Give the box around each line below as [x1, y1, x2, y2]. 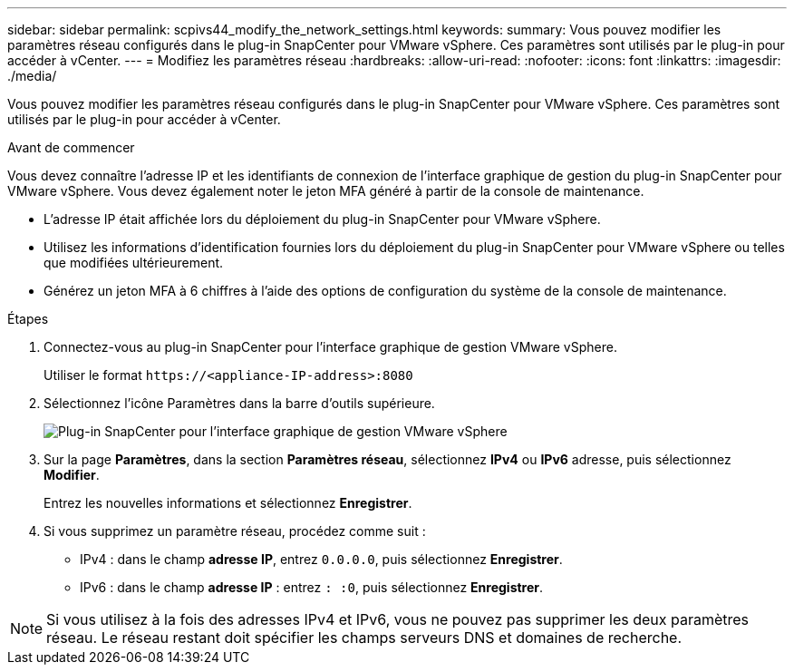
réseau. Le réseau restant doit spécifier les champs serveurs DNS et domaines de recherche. [46, 628, 683, 647]
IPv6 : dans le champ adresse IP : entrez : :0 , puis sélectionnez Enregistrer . [80, 579, 544, 595]
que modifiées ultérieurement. [44, 255, 224, 270]
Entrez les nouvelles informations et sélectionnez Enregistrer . [44, 495, 412, 511]
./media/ [7, 68, 57, 83]
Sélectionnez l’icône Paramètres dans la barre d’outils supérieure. [44, 395, 435, 411]
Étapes [7, 311, 49, 326]
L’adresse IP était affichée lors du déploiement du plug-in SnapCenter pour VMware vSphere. [44, 211, 601, 227]
